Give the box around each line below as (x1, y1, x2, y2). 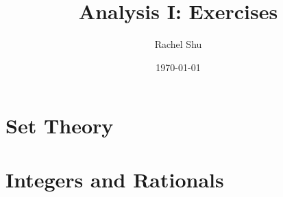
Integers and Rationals (5, 165, 224, 193)
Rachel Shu (154, 37, 202, 51)
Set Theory (5, 111, 114, 140)
